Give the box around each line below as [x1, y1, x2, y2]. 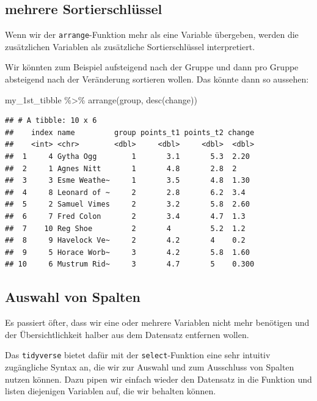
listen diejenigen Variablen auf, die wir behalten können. [5, 384, 216, 397]
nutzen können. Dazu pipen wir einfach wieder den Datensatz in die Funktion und [5, 372, 312, 385]
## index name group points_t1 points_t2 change [5, 128, 255, 137]
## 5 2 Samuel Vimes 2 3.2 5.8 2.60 [5, 200, 250, 209]
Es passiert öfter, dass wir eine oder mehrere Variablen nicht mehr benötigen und [5, 316, 310, 329]
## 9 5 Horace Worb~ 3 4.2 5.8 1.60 [5, 248, 250, 257]
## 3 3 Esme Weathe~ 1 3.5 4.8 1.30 [5, 176, 250, 185]
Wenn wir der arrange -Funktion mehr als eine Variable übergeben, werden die [5, 28, 299, 41]
